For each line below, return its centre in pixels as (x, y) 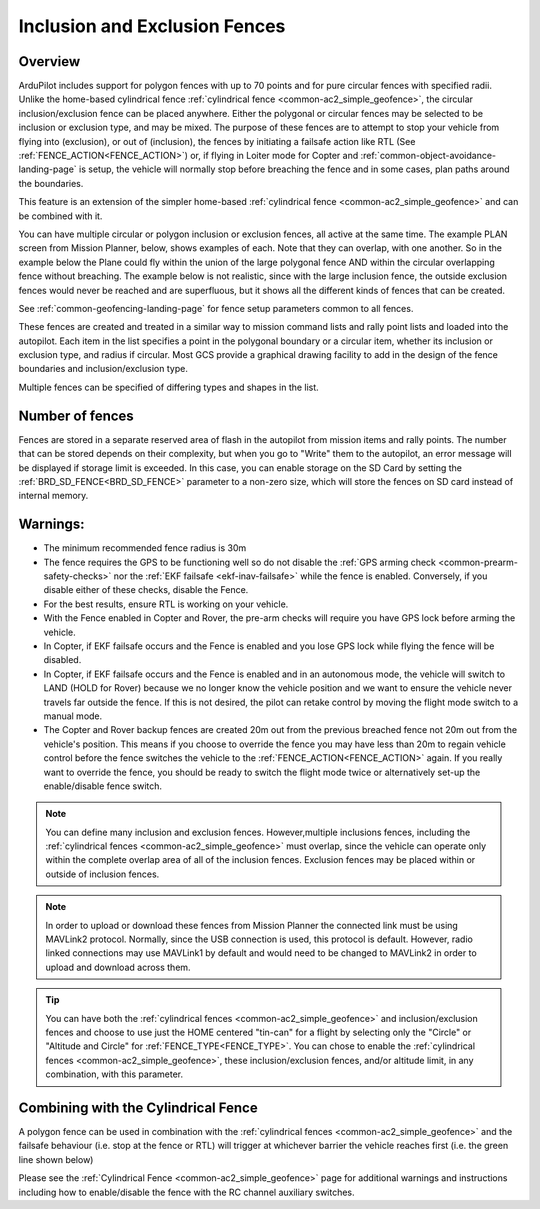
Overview (49, 61)
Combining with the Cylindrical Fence (138, 1107)
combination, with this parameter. (114, 1074)
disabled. (62, 660)
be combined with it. (60, 216)
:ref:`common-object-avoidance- (428, 156)
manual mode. (73, 716)
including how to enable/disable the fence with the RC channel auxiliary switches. (186, 1192)
